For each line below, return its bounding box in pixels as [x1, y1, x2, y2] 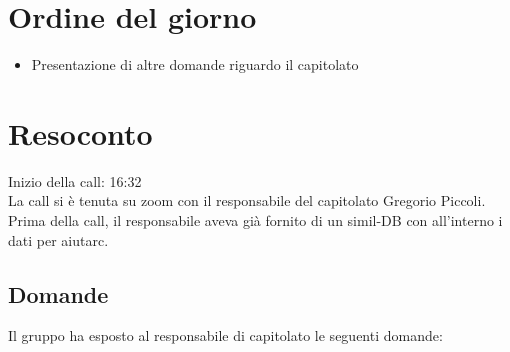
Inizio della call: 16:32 [8, 170, 142, 191]
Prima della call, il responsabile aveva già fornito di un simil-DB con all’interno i [8, 210, 503, 231]
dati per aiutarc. [8, 229, 109, 250]
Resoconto [8, 112, 153, 153]
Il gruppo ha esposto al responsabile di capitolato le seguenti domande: [8, 325, 443, 346]
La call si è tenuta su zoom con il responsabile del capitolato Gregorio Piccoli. [8, 190, 486, 211]
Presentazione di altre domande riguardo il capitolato [31, 54, 359, 75]
